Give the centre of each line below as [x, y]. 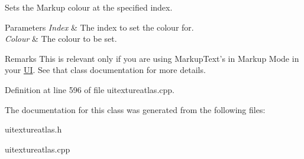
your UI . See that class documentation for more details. [105, 70]
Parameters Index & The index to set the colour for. [99, 27]
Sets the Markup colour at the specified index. [89, 7]
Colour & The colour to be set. [61, 39]
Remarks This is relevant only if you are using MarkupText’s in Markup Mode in [152, 58]
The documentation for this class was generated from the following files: [135, 109]
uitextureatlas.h [33, 129]
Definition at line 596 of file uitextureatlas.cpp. [90, 89]
